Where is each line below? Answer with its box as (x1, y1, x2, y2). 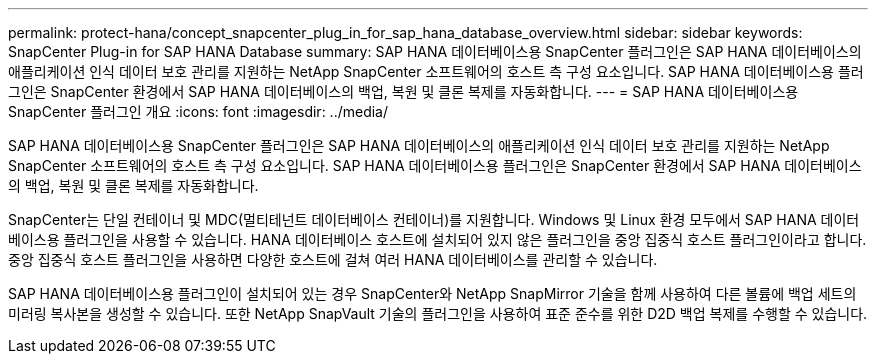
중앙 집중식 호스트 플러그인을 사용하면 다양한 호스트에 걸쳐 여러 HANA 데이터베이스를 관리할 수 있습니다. (8, 251, 658, 268)
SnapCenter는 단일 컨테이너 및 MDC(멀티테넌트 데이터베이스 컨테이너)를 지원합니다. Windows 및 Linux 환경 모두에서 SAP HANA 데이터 (8, 211, 860, 228)
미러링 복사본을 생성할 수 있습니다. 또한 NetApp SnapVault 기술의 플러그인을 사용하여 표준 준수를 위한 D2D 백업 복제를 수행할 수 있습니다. (8, 305, 868, 322)
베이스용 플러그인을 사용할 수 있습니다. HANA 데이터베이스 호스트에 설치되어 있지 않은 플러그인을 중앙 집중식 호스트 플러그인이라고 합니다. (8, 231, 867, 248)
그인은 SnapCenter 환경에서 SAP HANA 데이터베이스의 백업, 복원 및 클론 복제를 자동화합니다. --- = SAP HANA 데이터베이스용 (8, 83, 799, 100)
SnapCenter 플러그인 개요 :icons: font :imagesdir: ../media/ (8, 103, 389, 120)
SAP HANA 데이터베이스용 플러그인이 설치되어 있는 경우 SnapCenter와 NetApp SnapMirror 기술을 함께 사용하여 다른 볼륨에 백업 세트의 (8, 285, 857, 302)
